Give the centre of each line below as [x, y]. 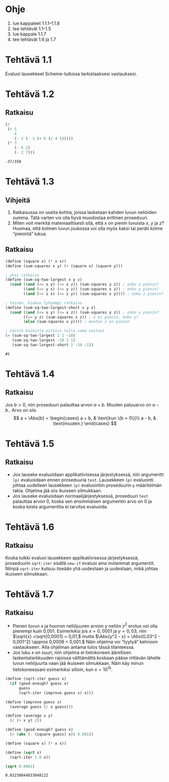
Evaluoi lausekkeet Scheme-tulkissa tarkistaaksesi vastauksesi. [71, 74]
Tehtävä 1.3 [30, 181]
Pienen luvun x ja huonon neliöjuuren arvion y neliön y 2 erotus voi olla [85, 625]
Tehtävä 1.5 [30, 444]
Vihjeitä [18, 200]
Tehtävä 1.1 [29, 60]
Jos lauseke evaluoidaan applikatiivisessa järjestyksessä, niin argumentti [88, 474]
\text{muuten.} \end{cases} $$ [85, 423]
